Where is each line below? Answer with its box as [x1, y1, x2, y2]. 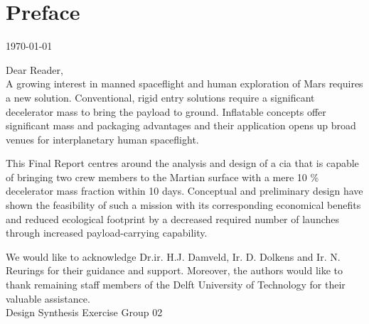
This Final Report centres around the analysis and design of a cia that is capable [6, 156, 359, 171]
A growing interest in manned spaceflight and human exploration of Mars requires [6, 76, 363, 91]
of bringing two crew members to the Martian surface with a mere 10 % [6, 169, 319, 184]
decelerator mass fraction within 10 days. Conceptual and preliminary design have [6, 183, 363, 198]
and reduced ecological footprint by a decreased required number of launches [6, 211, 340, 226]
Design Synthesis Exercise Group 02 [6, 305, 163, 320]
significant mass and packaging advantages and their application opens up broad [6, 118, 356, 133]
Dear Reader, [6, 62, 63, 77]
